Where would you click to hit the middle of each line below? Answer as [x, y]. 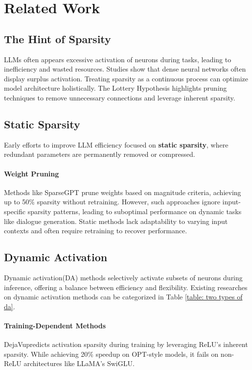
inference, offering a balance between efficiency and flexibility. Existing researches [126, 287]
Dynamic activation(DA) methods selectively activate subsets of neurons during [123, 277]
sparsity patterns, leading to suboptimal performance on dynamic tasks [135, 211]
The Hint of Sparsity [57, 38]
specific [15, 211]
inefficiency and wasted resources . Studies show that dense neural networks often [125, 69]
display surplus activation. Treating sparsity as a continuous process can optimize [126, 78]
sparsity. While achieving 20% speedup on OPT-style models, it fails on [111, 354]
